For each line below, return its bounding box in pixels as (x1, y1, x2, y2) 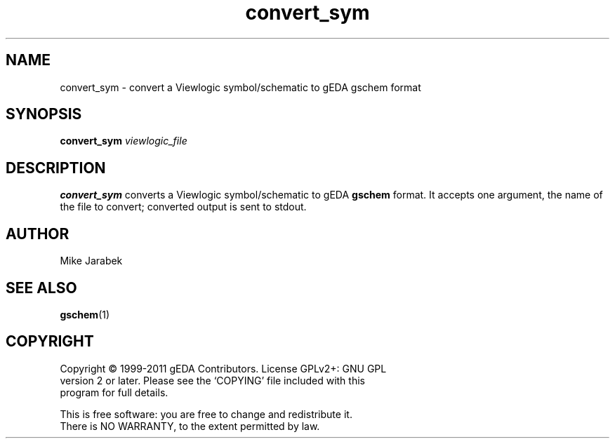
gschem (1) (60, 308, 110, 321)
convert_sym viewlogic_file (60, 135, 187, 147)
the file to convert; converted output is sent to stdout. (60, 201, 307, 213)
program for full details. (60, 386, 168, 398)
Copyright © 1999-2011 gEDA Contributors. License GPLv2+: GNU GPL (60, 362, 387, 375)
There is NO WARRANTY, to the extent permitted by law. (60, 419, 320, 432)
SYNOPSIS (6, 105, 82, 123)
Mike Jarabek (60, 255, 123, 267)
